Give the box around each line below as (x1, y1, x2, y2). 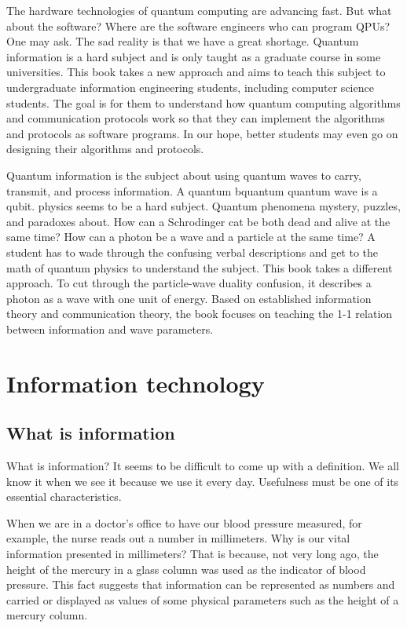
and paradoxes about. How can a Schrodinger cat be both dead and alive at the (6, 213, 390, 229)
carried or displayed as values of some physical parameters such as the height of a (6, 591, 399, 608)
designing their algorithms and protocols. (6, 141, 204, 157)
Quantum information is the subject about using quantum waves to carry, (6, 166, 361, 183)
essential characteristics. (6, 488, 122, 505)
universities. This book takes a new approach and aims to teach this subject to (6, 64, 386, 80)
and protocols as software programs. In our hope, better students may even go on (6, 125, 398, 141)
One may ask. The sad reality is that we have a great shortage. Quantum (6, 33, 359, 49)
